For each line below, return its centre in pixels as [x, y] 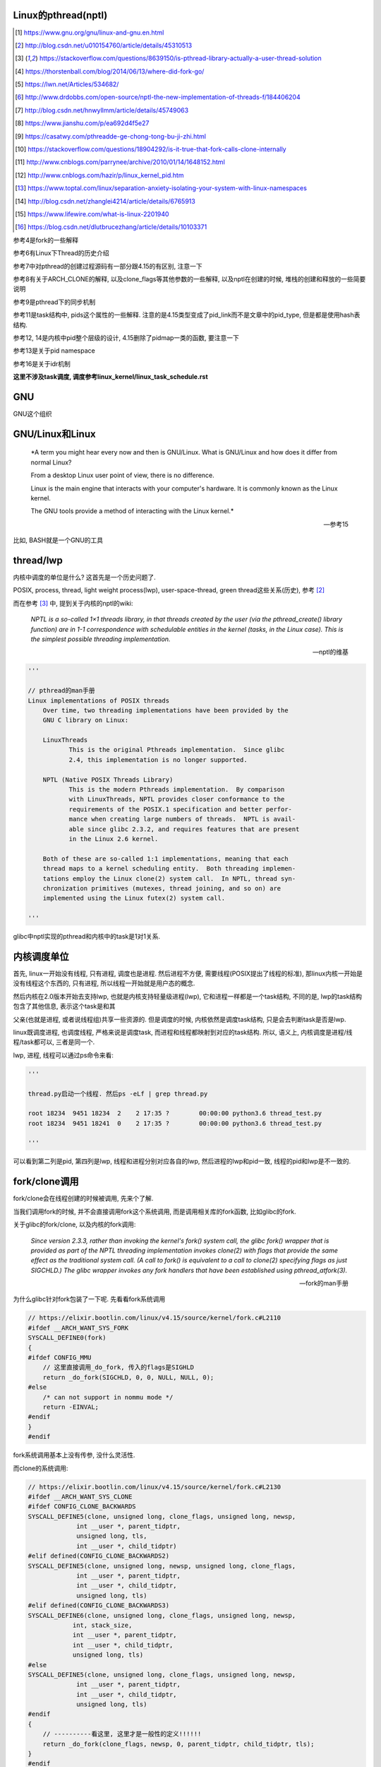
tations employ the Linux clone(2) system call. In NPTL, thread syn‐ [169, 879]
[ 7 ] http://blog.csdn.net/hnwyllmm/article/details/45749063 [102, 110]
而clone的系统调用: [41, 1468]
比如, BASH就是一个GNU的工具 [58, 540]
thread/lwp [38, 560]
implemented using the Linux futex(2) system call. [134, 898]
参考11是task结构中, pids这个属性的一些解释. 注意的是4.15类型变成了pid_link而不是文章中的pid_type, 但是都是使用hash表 [187, 315]
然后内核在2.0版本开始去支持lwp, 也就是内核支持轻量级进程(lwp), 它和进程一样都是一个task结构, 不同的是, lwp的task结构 [188, 996]
